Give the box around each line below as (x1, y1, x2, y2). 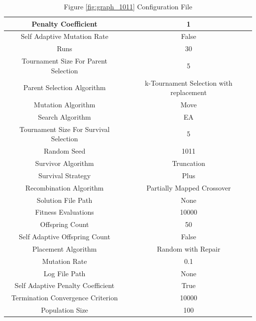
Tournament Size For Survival (19, 124, 110, 134)
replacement (170, 87, 207, 97)
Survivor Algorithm (35, 158, 94, 168)
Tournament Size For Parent (22, 56, 108, 66)
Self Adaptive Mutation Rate (21, 31, 108, 41)
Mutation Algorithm (33, 99, 96, 109)
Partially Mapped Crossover (146, 182, 231, 193)
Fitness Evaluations (35, 207, 94, 217)
